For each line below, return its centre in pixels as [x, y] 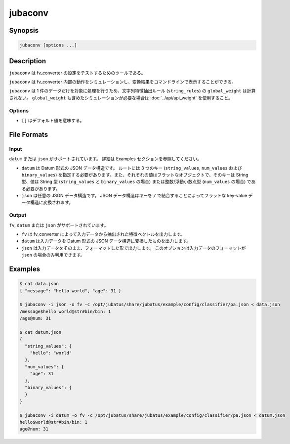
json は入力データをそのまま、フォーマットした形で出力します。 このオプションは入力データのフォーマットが [134, 248]
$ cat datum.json [41, 332]
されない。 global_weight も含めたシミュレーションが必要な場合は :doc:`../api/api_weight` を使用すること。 [121, 98]
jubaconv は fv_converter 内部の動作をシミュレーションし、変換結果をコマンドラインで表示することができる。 [123, 82]
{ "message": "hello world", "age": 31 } [70, 291]
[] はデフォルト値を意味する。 [53, 120]
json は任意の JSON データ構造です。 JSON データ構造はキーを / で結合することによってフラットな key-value [134, 196]
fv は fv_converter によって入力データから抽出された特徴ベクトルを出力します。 [103, 234]
